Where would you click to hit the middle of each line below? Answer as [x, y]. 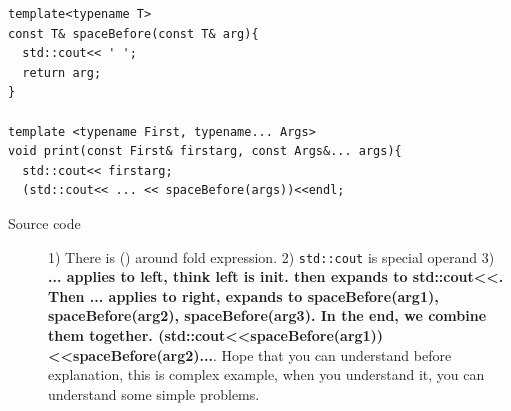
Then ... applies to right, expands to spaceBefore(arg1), [243, 295]
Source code [44, 222]
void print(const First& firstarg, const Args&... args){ [205, 151]
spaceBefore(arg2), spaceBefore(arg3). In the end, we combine [267, 315]
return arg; [62, 72]
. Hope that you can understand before [332, 354]
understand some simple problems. [154, 393]
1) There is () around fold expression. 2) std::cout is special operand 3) [271, 256]
